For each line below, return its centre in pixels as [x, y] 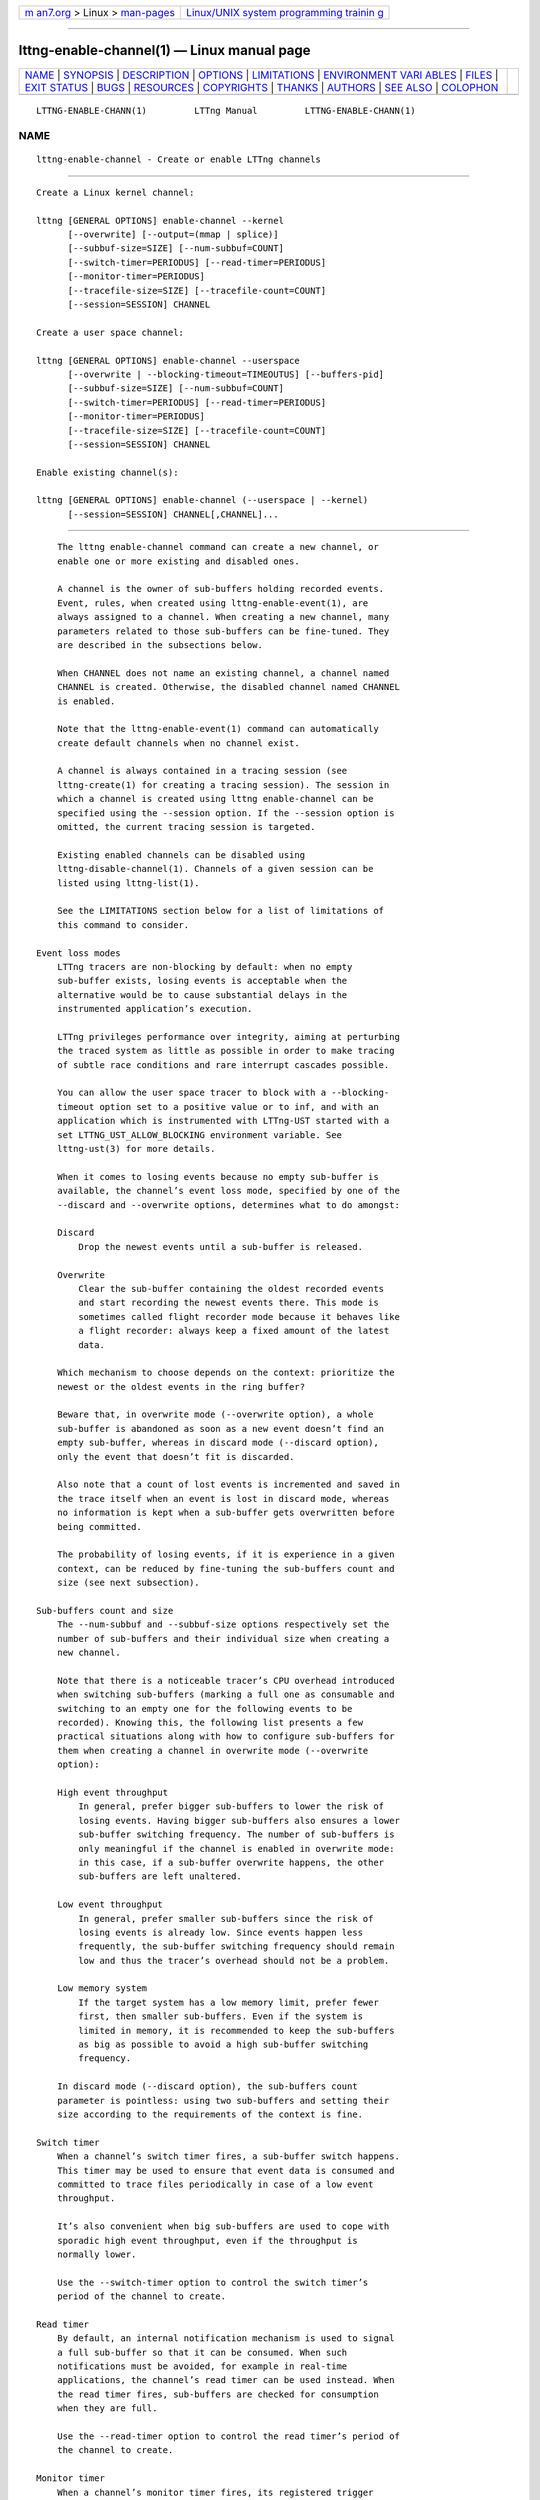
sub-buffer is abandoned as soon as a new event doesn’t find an [220, 1428]
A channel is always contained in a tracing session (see [202, 771]
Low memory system [102, 1988]
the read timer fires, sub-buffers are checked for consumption [217, 2394]
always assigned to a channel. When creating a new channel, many [223, 617]
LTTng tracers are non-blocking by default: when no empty [204, 966]
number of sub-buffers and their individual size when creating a [223, 1638]
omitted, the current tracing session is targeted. [186, 827]
